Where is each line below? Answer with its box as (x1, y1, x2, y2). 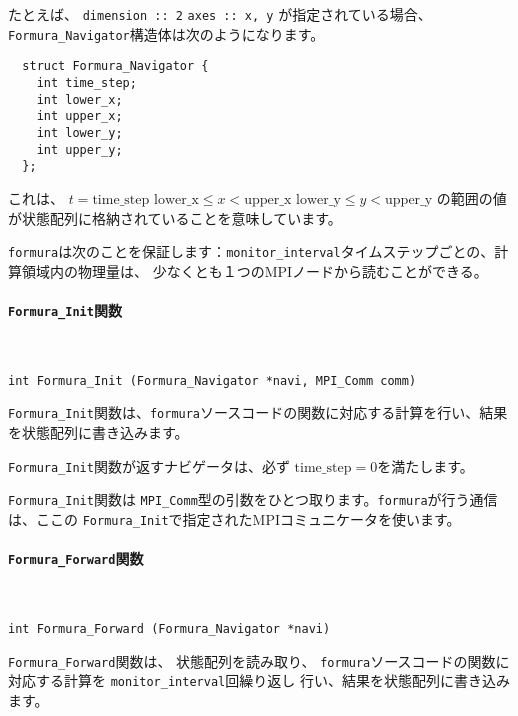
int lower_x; (36, 92, 123, 107)
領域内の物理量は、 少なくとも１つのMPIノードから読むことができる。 (21, 260, 488, 281)
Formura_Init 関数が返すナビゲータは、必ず (8, 455, 290, 476)
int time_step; (36, 75, 137, 90)
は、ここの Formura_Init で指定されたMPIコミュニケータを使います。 (8, 509, 461, 530)
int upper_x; (36, 109, 123, 124)
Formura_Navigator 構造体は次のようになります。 (8, 23, 325, 44)
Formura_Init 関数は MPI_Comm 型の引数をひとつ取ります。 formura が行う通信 (8, 489, 498, 510)
